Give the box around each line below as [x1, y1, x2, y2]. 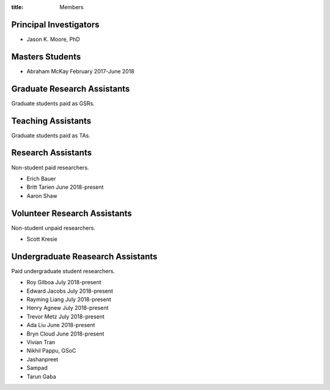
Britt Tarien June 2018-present [26, 183, 104, 191]
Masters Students [11, 51, 81, 62]
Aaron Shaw [26, 192, 57, 199]
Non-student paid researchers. [11, 164, 89, 171]
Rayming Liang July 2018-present [26, 296, 111, 303]
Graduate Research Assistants [11, 83, 130, 94]
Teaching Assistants [11, 116, 92, 126]
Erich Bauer [26, 175, 56, 182]
